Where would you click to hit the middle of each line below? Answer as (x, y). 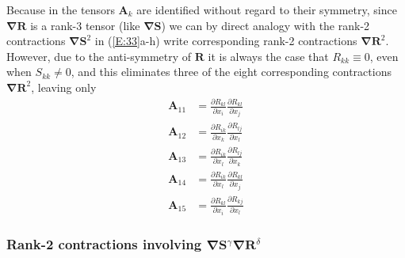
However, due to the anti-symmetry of (99, 56)
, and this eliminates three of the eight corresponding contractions (231, 72)
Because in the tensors (61, 9)
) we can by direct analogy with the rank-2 (266, 25)
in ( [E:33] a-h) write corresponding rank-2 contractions (226, 41)
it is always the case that (268, 56)
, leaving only (64, 87)
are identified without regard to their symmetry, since (267, 9)
